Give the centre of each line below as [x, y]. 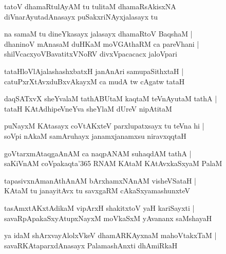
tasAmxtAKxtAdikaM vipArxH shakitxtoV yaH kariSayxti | [99, 207]
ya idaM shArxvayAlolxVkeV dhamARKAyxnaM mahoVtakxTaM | [110, 235]
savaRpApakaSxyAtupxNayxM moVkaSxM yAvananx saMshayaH [108, 218]
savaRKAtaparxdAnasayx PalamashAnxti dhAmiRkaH [91, 245]
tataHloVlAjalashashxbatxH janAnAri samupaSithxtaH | [94, 71]
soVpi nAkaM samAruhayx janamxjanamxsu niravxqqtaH [95, 135]
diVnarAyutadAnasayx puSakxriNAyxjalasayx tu [81, 16]
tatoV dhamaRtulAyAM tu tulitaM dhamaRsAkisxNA [90, 6]
